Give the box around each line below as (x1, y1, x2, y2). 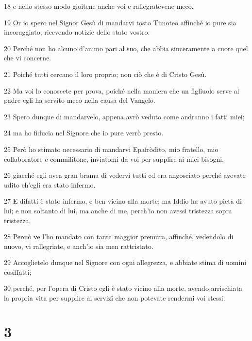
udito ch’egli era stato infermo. (4, 179, 96, 189)
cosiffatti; (4, 266, 32, 277)
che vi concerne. (4, 53, 51, 63)
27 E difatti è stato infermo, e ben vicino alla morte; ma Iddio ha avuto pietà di (4, 196, 242, 206)
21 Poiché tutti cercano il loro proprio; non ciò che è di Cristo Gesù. (4, 69, 207, 79)
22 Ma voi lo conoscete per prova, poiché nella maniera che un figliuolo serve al (4, 85, 239, 95)
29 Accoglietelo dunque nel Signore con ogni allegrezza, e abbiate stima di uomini (4, 257, 247, 267)
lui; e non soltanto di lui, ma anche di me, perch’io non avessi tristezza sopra (4, 205, 232, 215)
